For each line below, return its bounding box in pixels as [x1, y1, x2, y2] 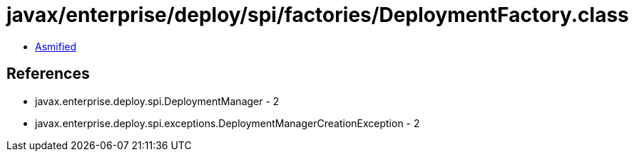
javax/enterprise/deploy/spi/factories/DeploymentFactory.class [6, 3, 629, 27]
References [6, 65, 90, 83]
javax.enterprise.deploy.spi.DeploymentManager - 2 [35, 94, 280, 107]
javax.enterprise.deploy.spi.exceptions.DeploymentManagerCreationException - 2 [35, 117, 420, 129]
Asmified [35, 40, 77, 53]
